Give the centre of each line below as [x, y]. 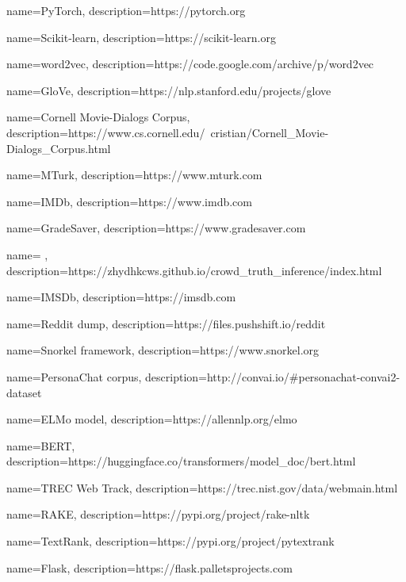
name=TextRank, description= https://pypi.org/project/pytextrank [170, 541]
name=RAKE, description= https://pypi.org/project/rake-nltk [158, 514]
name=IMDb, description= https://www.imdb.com [129, 201]
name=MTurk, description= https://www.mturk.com [134, 175]
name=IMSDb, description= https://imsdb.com [121, 297]
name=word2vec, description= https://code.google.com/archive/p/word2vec [190, 64]
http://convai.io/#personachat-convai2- [303, 376]
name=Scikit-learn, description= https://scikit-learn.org [141, 37]
